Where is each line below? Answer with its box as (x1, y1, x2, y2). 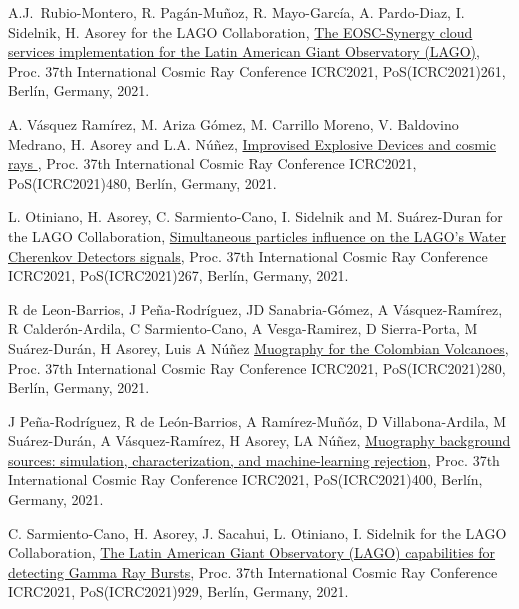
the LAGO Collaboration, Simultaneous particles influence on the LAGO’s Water (8, 225, 506, 246)
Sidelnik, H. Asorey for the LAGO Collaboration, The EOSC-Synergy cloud (8, 21, 473, 42)
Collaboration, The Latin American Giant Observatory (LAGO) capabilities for (8, 542, 496, 563)
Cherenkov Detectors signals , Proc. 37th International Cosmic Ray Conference (8, 245, 488, 266)
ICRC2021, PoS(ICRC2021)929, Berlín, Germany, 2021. (8, 581, 349, 602)
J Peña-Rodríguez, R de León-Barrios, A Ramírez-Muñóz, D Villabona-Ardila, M (8, 410, 507, 431)
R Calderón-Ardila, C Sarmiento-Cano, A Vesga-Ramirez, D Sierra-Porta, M (8, 318, 478, 339)
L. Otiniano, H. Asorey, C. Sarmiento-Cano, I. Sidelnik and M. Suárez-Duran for (8, 206, 503, 227)
